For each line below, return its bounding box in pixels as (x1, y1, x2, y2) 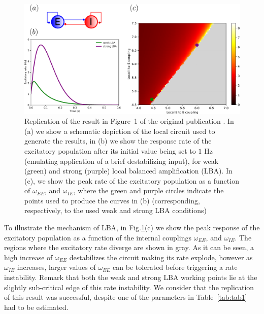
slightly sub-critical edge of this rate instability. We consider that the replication (4, 282, 254, 292)
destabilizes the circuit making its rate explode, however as (69, 252, 253, 262)
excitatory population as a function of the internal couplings (4, 232, 191, 242)
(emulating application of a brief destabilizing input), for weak (24, 155, 219, 166)
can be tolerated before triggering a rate (113, 262, 238, 272)
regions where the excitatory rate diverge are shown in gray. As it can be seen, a (4, 242, 254, 253)
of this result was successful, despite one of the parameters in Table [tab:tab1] (4, 292, 247, 302)
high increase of (4, 252, 53, 262)
